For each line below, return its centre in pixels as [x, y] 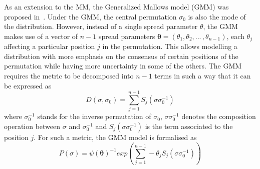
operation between [32, 126]
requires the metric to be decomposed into [69, 76]
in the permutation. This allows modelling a [170, 46]
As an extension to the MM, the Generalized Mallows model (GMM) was [116, 6]
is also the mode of [217, 16]
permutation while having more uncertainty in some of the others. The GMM [123, 66]
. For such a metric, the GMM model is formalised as [115, 137]
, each [235, 36]
